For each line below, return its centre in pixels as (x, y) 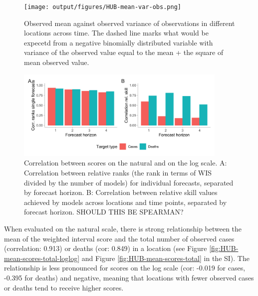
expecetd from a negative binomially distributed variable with (119, 42)
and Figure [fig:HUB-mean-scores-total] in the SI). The (165, 258)
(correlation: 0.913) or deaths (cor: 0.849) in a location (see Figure (106, 248)
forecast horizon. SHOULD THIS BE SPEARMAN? (104, 212)
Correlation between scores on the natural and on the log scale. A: (126, 163)
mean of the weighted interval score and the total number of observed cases (119, 238)
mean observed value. (57, 62)
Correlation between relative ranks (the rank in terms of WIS (118, 173)
